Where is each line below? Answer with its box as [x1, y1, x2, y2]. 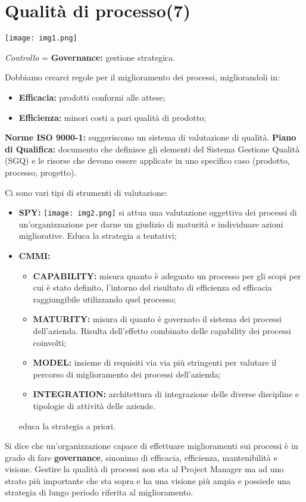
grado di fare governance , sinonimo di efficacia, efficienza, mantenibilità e [5, 451, 277, 463]
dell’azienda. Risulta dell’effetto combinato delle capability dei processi [33, 324, 291, 336]
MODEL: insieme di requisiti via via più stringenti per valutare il [33, 356, 277, 369]
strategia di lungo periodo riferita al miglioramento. [5, 486, 193, 498]
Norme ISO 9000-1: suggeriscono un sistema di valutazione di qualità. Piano [5, 131, 296, 144]
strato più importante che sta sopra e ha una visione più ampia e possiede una [5, 474, 291, 487]
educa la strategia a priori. [18, 419, 115, 432]
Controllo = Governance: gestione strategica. [5, 51, 176, 63]
